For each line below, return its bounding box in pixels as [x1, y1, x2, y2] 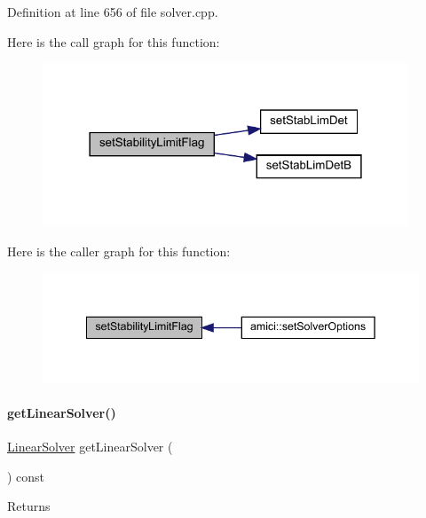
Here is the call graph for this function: [7, 32, 220, 51]
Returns [7, 497, 51, 515]
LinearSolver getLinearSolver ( [7, 437, 173, 456]
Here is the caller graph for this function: [7, 242, 231, 261]
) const [7, 467, 45, 485]
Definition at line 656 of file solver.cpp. [7, 3, 218, 20]
